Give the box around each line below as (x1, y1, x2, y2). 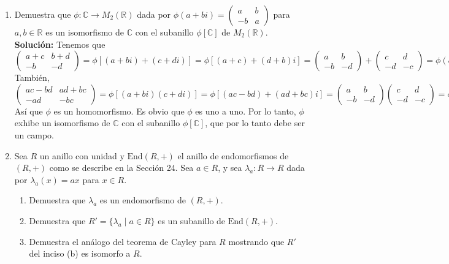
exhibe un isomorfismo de (14, 116, 110, 129)
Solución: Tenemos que (14, 37, 106, 50)
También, (14, 71, 50, 84)
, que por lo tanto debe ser (205, 116, 305, 129)
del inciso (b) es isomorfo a (29, 247, 131, 260)
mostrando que (228, 235, 285, 247)
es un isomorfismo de (45, 26, 124, 38)
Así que (14, 104, 43, 117)
